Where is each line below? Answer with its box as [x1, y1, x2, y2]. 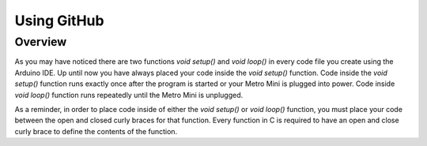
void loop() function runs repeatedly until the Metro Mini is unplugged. [14, 90, 244, 99]
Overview [14, 35, 67, 49]
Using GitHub [14, 12, 104, 29]
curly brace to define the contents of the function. [14, 126, 178, 136]
